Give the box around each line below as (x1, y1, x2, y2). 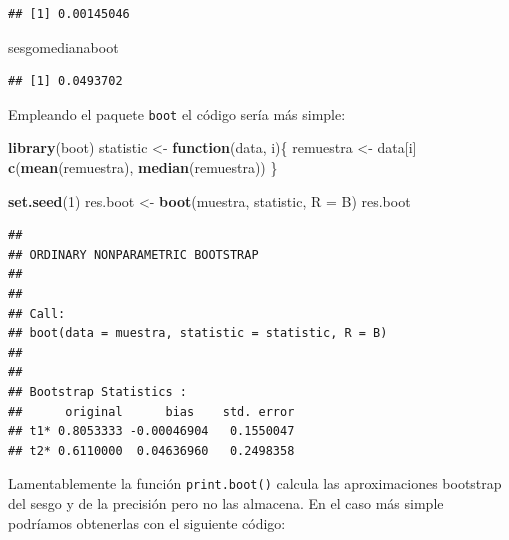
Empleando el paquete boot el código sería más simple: (8, 103, 346, 124)
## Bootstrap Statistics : (8, 384, 187, 399)
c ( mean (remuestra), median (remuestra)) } (8, 157, 278, 178)
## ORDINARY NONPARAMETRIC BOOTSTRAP (8, 247, 259, 262)
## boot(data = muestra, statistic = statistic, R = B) (8, 326, 388, 341)
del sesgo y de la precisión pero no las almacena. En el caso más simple (8, 493, 444, 513)
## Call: (8, 306, 66, 321)
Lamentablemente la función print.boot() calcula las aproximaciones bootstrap (8, 473, 502, 494)
